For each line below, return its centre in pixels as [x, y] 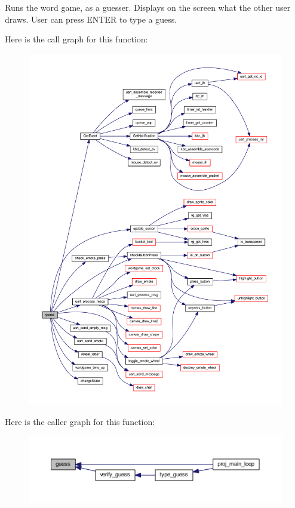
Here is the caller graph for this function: [80, 422]
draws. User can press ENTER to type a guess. [91, 19]
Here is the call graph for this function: [76, 39]
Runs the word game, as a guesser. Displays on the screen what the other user [148, 7]
